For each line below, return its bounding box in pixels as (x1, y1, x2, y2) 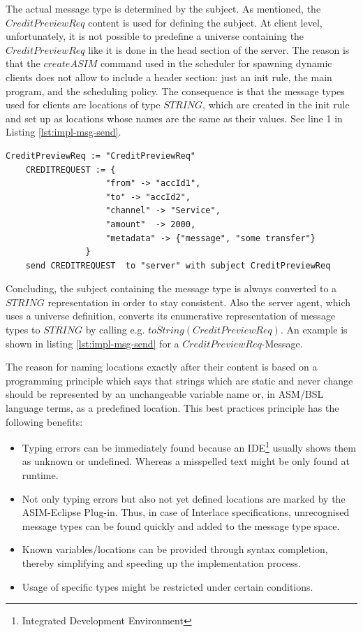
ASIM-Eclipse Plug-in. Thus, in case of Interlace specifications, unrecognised (22, 505, 350, 519)
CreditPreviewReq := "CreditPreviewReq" (6, 150, 196, 161)
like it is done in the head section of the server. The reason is (88, 42, 350, 57)
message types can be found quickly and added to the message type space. (22, 518, 340, 533)
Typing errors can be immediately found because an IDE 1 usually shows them (22, 438, 356, 454)
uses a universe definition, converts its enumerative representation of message (6, 308, 336, 323)
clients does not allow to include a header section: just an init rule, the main (6, 69, 332, 84)
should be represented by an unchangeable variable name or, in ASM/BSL (6, 387, 324, 401)
